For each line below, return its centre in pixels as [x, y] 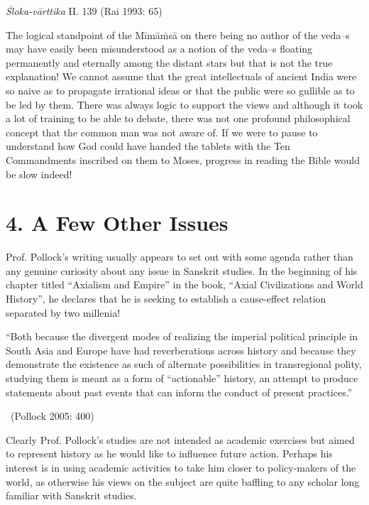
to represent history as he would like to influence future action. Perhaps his [169, 454]
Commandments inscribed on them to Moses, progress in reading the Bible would [183, 159]
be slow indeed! [39, 174]
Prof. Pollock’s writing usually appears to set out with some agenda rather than [180, 257]
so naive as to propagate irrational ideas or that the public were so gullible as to [180, 90]
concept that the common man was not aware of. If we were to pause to [162, 132]
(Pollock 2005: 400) [52, 416]
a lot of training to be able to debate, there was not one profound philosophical [178, 118]
